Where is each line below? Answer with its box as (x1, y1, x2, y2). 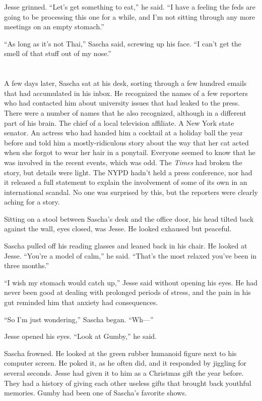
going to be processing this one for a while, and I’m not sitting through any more (4, 11, 255, 22)
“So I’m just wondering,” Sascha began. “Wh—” (4, 314, 154, 324)
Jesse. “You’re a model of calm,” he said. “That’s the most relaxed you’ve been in (4, 250, 257, 261)
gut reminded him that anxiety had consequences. (4, 297, 158, 308)
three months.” (4, 260, 49, 271)
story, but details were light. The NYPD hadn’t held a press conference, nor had (4, 167, 252, 177)
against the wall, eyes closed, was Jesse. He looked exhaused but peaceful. (4, 223, 232, 234)
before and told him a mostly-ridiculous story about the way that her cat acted (4, 137, 249, 147)
